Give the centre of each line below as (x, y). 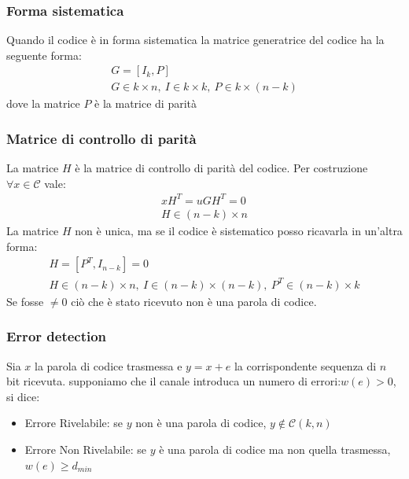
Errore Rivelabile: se (74, 423)
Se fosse (25, 301)
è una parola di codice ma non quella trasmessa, (275, 449)
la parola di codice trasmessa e (109, 365)
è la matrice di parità (146, 103)
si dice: (23, 396)
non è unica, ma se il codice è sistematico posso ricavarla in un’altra (239, 231)
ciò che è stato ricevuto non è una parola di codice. (194, 301)
